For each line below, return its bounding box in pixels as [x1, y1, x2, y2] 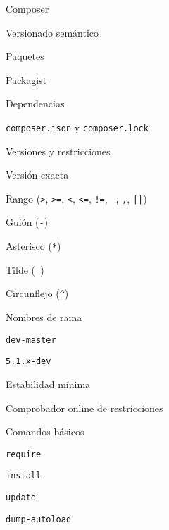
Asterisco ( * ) [6, 239, 61, 253]
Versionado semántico [6, 25, 99, 40]
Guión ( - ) [6, 215, 49, 229]
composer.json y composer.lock [6, 119, 149, 134]
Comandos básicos [6, 424, 84, 439]
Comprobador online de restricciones [6, 400, 163, 415]
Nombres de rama [6, 310, 82, 325]
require [6, 449, 42, 459]
